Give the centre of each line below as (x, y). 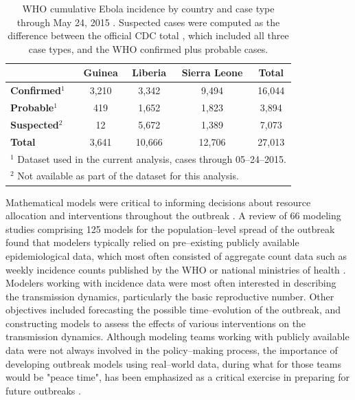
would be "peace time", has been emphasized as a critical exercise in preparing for (177, 377)
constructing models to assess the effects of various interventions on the (156, 323)
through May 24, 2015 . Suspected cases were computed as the (148, 22)
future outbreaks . (43, 390)
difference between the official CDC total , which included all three (148, 35)
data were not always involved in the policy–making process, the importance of (172, 350)
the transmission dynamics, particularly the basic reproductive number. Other (170, 296)
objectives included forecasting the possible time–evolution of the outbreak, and (173, 310)
